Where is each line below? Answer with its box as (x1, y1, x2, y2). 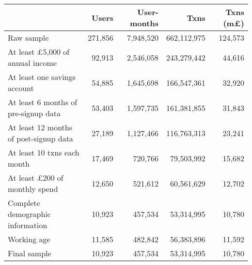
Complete (8, 197, 40, 208)
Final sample (8, 248, 51, 259)
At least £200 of (8, 172, 63, 183)
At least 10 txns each (8, 147, 79, 158)
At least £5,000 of (8, 46, 70, 57)
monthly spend (8, 183, 58, 194)
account (8, 82, 34, 94)
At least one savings (8, 71, 76, 82)
